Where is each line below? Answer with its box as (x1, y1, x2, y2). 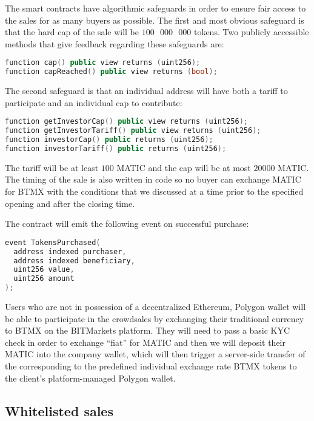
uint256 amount (13, 274, 75, 283)
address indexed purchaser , (13, 247, 127, 256)
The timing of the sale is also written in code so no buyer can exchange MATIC (5, 173, 301, 186)
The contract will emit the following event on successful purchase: (5, 217, 249, 230)
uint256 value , (13, 265, 75, 274)
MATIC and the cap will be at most (116, 161, 251, 173)
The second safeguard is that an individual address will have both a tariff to (5, 84, 288, 97)
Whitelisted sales (5, 401, 113, 420)
